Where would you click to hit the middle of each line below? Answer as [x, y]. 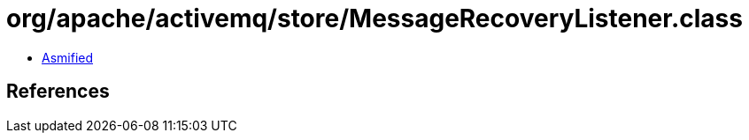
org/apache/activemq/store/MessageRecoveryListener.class [374, 18]
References [58, 92]
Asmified [68, 57]
